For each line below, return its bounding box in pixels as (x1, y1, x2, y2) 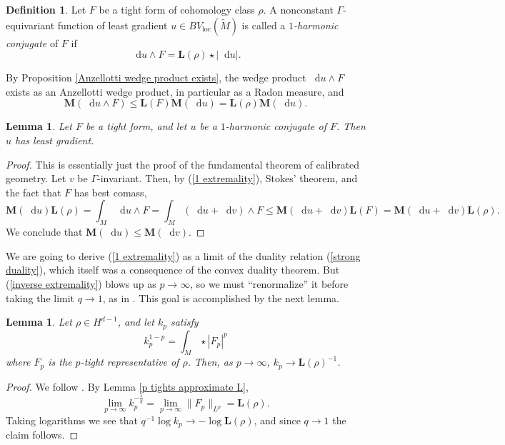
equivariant (6, 17, 55, 32)
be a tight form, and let (85, 119, 187, 134)
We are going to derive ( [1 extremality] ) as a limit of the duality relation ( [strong (6, 248, 361, 263)
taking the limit (6, 290, 75, 305)
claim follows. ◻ (6, 427, 79, 442)
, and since (254, 412, 301, 427)
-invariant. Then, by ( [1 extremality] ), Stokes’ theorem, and (97, 171, 358, 186)
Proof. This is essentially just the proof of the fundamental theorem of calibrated (6, 156, 360, 171)
